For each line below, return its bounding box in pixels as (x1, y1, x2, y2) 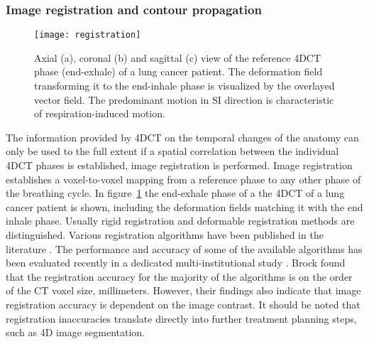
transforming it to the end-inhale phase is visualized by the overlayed (34, 78, 335, 93)
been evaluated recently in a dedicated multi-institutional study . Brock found (6, 255, 346, 270)
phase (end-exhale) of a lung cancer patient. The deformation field (34, 64, 323, 79)
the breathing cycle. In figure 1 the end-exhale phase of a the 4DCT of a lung (6, 186, 345, 200)
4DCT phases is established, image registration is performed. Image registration (6, 158, 353, 173)
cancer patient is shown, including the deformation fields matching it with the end (6, 199, 363, 214)
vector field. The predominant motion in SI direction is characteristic (34, 92, 334, 107)
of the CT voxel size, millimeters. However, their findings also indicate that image (6, 283, 361, 298)
